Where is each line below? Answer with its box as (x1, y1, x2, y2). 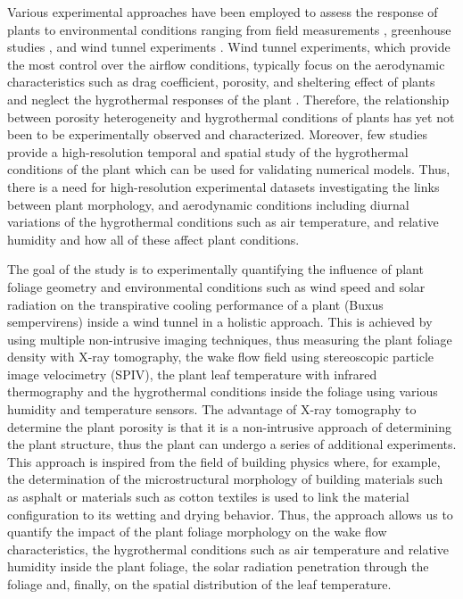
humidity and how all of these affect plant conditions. (7, 229, 300, 248)
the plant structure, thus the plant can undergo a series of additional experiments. (7, 435, 457, 453)
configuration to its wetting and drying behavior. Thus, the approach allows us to (7, 504, 453, 523)
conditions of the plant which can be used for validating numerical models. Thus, (7, 160, 451, 179)
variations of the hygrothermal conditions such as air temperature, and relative (7, 212, 439, 231)
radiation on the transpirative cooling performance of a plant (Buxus (7, 295, 384, 313)
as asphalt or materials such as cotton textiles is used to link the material (7, 487, 409, 506)
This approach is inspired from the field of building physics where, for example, (7, 452, 441, 470)
